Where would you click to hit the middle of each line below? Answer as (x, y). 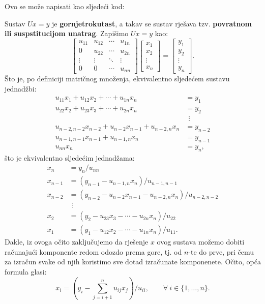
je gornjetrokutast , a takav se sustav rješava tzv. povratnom (152, 23)
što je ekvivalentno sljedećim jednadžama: (70, 157)
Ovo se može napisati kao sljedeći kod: (65, 6)
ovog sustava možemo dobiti (201, 242)
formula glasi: (26, 271)
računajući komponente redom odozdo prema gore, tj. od (93, 251)
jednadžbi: (21, 88)
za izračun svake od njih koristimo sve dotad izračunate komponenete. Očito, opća (133, 262)
